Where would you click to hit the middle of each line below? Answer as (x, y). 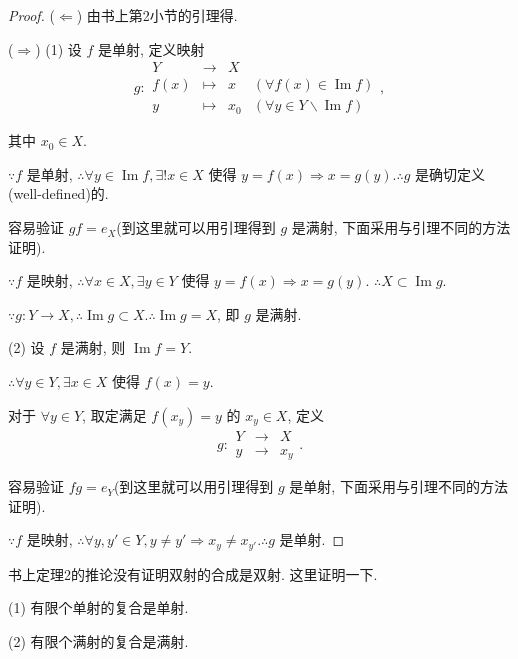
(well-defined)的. (58, 193)
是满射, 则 (93, 347)
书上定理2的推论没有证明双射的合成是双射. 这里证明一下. (193, 573)
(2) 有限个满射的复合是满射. (98, 640)
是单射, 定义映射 (151, 48)
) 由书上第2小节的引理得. (157, 15)
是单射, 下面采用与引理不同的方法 (398, 486)
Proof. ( (31, 15)
